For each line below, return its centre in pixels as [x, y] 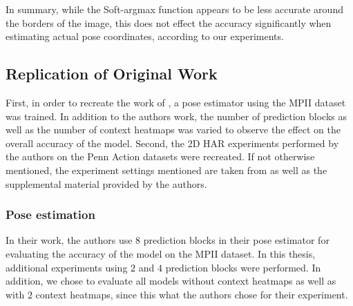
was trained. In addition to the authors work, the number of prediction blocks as [176, 116]
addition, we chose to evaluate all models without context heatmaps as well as [171, 281]
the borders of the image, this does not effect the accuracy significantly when [169, 22]
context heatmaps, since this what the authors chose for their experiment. [192, 294]
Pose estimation [50, 214]
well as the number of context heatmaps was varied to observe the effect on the [173, 130]
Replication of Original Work [112, 74]
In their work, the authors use [69, 240]
